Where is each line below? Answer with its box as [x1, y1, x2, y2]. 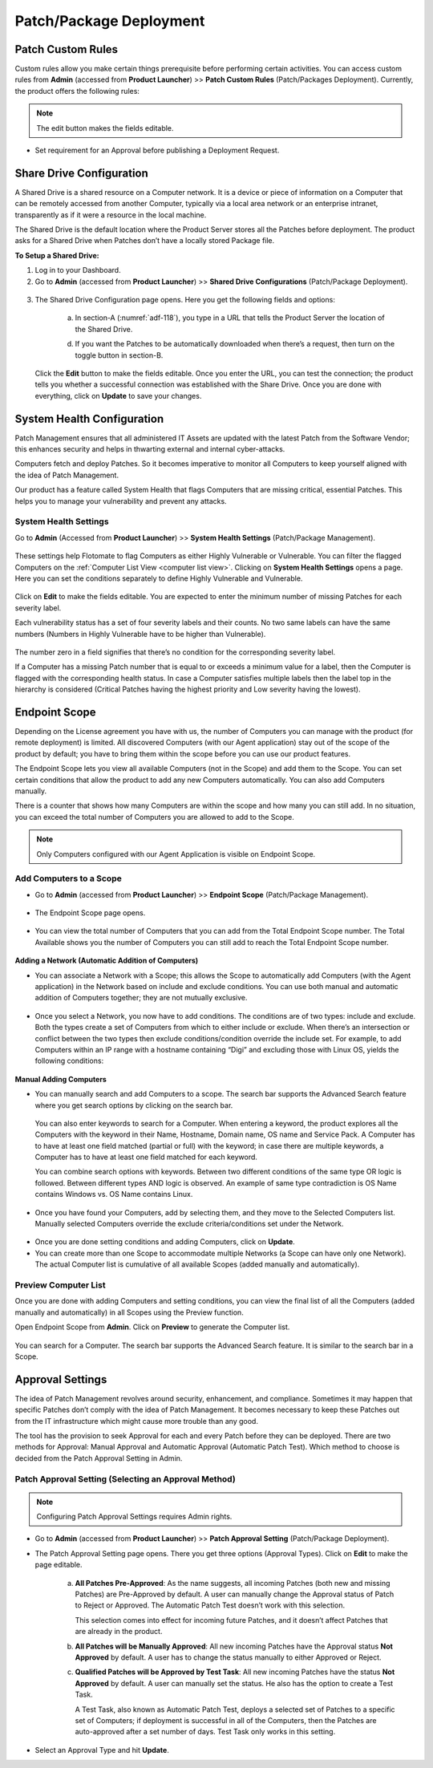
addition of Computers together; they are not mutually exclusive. [34, 993, 248, 1003]
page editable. [34, 1560, 83, 1570]
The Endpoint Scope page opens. [34, 908, 146, 918]
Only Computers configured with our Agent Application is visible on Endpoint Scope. [36, 849, 316, 858]
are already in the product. [75, 1627, 163, 1636]
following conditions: [34, 1056, 104, 1066]
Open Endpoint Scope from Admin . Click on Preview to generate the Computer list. [14, 1322, 290, 1332]
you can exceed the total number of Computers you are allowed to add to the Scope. [14, 812, 294, 821]
